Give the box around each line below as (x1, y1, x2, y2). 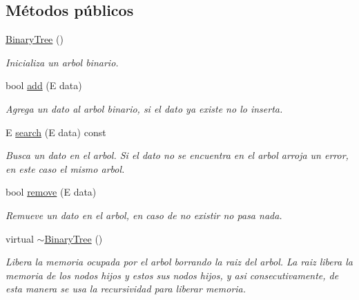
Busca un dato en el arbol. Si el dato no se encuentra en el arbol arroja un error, (6, 148, 349, 162)
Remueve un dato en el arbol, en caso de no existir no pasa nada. (6, 207, 282, 222)
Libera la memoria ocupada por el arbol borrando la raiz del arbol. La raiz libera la (6, 254, 353, 269)
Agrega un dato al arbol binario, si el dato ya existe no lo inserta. (6, 101, 283, 115)
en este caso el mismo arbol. (6, 161, 125, 176)
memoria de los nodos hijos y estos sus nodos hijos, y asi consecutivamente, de (6, 268, 339, 282)
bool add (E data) (6, 78, 82, 93)
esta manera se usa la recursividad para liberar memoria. (6, 281, 246, 296)
